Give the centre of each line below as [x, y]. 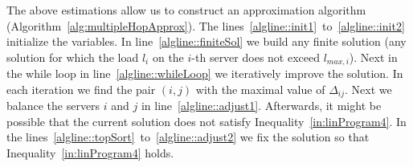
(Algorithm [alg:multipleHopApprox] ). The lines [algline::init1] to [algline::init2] [206, 25]
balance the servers [53, 106]
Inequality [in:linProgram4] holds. [90, 153]
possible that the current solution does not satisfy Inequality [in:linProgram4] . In [206, 121]
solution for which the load [73, 57]
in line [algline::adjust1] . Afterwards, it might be [261, 106]
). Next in [373, 57]
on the [168, 57]
